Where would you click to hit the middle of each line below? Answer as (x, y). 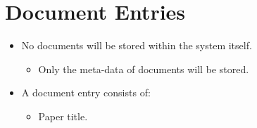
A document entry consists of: (86, 92)
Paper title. (63, 116)
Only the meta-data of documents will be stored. (144, 69)
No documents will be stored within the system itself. (137, 45)
